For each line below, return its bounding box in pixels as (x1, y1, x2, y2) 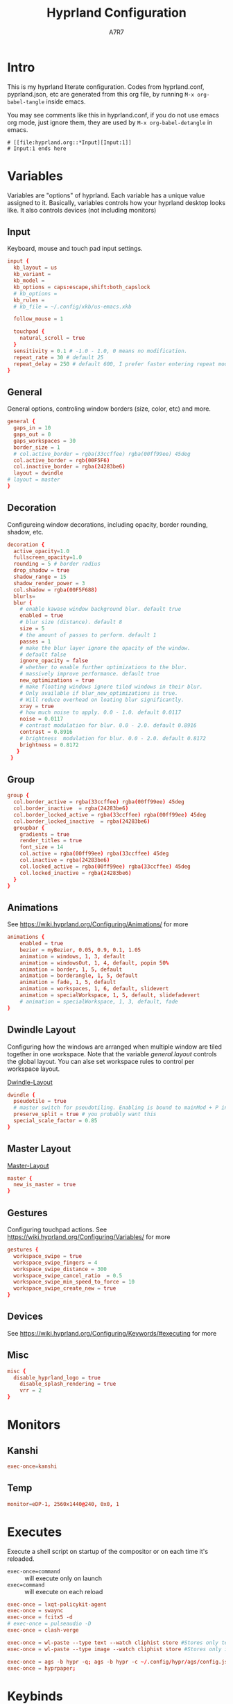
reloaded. (7, 1555, 35, 1563)
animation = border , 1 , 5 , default (19, 966, 123, 973)
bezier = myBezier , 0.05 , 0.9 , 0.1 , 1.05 (19, 947, 141, 953)
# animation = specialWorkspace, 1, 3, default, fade (19, 998, 178, 1005)
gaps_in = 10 (13, 425, 51, 432)
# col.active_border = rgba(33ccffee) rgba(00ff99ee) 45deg (13, 450, 191, 457)
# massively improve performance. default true (19, 671, 159, 678)
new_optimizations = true (19, 677, 95, 684)
